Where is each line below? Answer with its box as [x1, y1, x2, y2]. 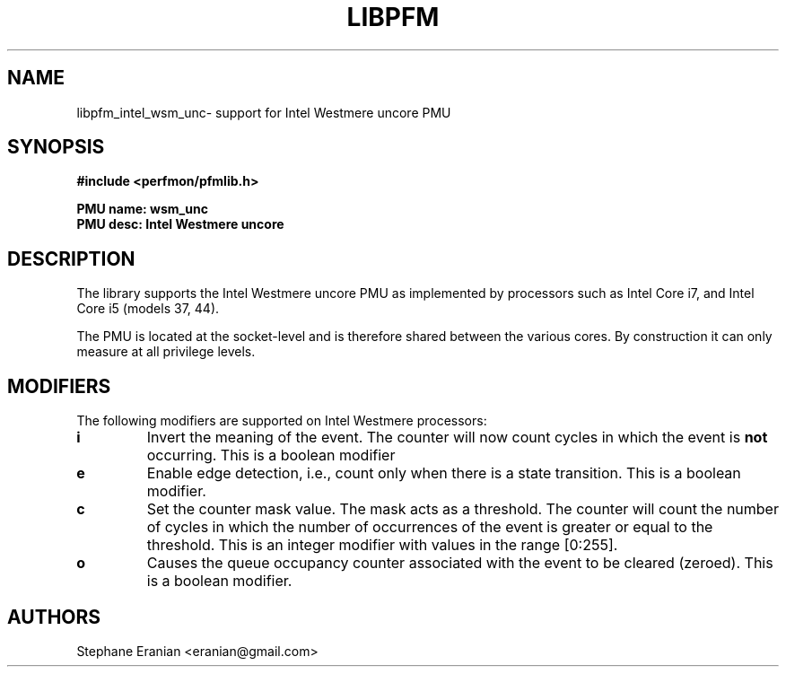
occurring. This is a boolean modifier [146, 446, 396, 465]
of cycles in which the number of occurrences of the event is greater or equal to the [146, 518, 713, 537]
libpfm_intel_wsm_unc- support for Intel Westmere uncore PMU [76, 104, 451, 120]
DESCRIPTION [7, 247, 135, 270]
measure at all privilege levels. [76, 344, 256, 360]
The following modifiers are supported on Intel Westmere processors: [76, 413, 487, 429]
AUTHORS [7, 605, 101, 628]
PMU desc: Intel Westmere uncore [76, 216, 284, 232]
